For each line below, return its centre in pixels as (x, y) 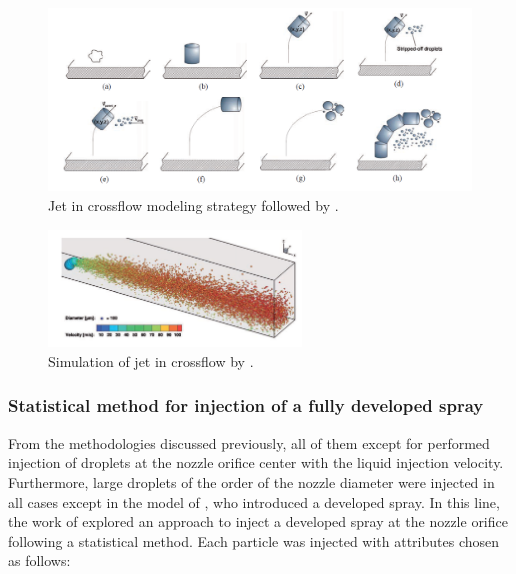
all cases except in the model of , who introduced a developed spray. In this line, (254, 501)
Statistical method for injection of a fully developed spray (246, 405)
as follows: (39, 560)
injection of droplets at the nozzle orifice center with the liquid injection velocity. (256, 462)
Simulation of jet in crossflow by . (151, 360)
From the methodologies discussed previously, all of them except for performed (249, 442)
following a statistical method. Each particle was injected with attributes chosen (254, 540)
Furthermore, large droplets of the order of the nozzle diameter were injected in (251, 481)
